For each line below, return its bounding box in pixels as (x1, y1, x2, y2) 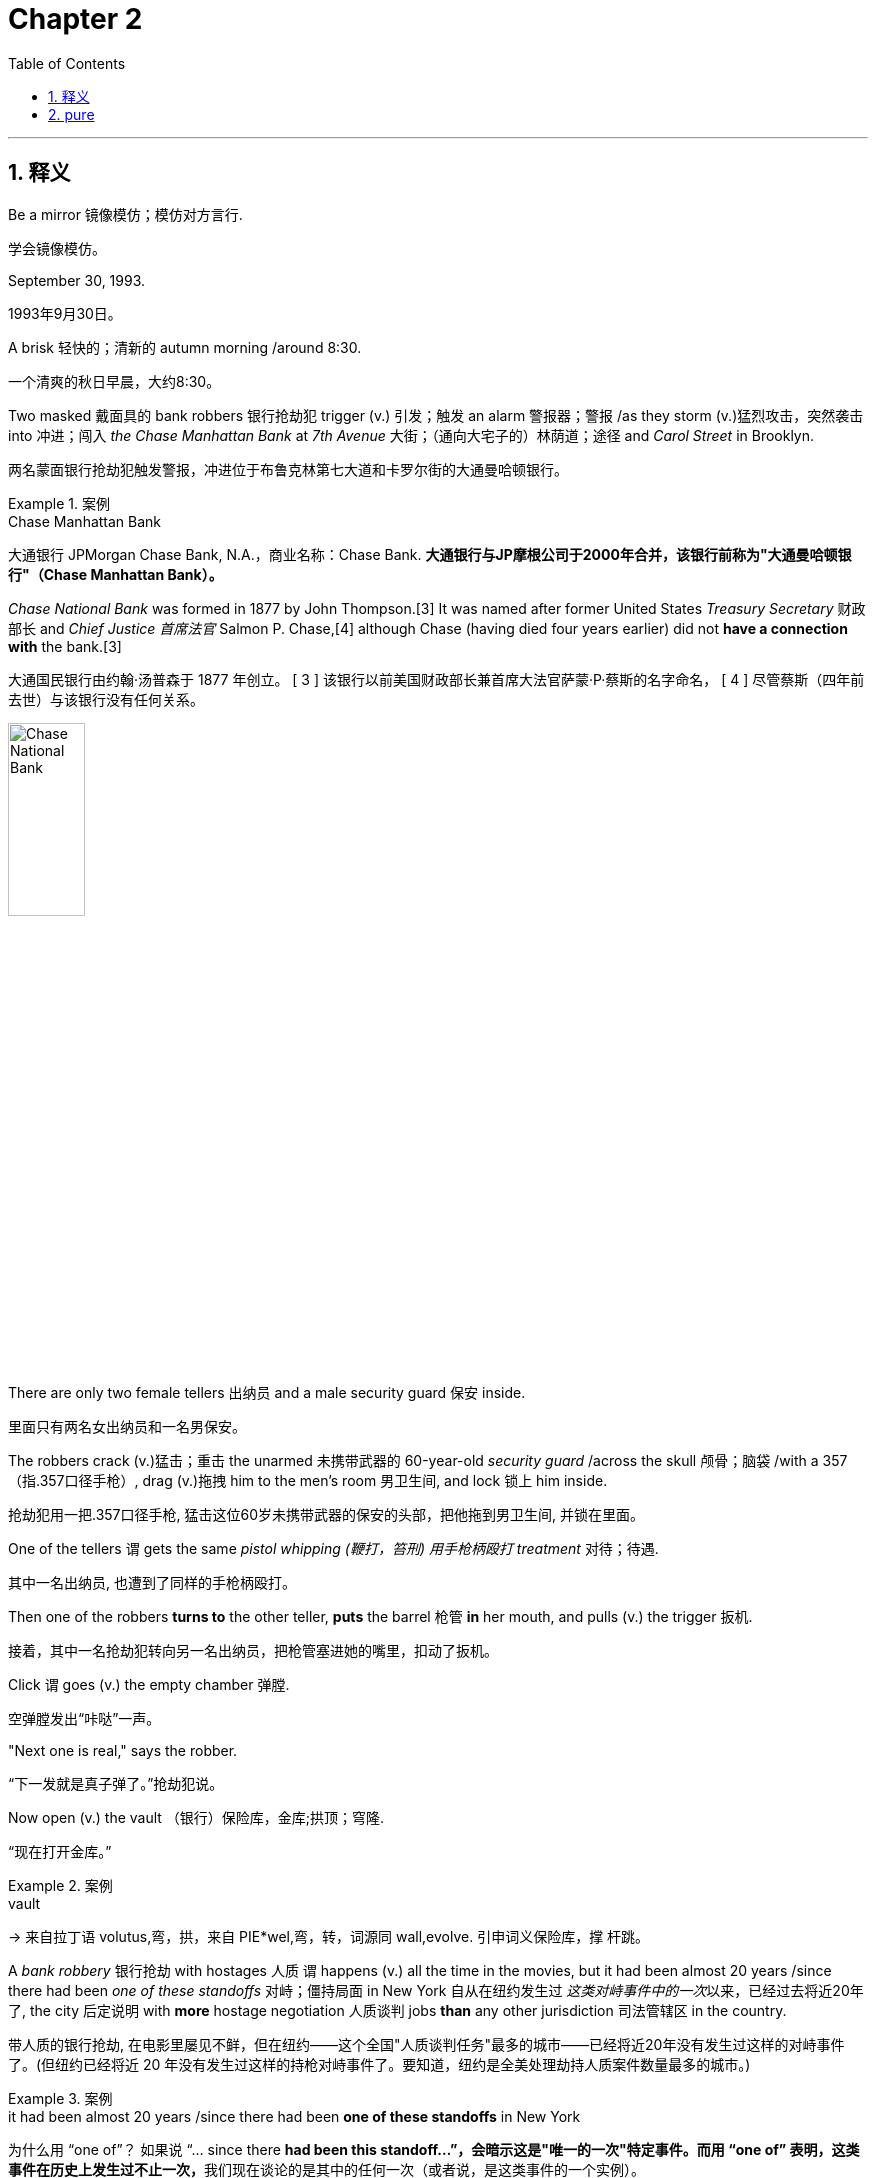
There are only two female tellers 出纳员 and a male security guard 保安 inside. (8, 1384, 526, 1402)
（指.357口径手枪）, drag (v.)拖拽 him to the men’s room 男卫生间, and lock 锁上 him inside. (8, 1472, 608, 1490)
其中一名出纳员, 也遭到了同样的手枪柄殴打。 (8, 1574, 296, 1592)
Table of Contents (8, 54, 126, 72)
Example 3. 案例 (8, 2090, 113, 2108)
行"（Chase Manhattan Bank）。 (8, 565, 223, 583)
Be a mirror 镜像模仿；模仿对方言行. (8, 205, 243, 223)
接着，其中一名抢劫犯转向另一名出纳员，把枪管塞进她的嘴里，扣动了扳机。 (8, 1642, 498, 1660)
